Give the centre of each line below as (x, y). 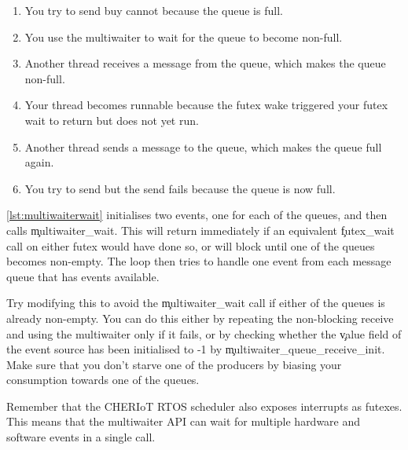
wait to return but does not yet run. (112, 120)
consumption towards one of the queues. (103, 380)
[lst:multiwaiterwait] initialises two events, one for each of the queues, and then (197, 215)
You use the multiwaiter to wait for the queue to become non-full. (184, 37)
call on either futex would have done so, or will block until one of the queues (191, 245)
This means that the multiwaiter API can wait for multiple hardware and (184, 421)
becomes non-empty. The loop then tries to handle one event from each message (199, 261)
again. (39, 162)
